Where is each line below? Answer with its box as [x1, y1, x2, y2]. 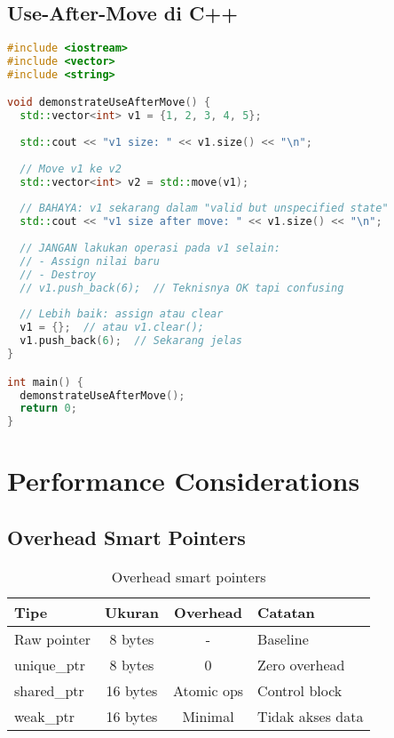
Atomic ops [172, 679, 244, 701]
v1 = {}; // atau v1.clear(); [20, 321, 204, 334]
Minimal [182, 705, 234, 726]
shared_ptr [14, 679, 84, 701]
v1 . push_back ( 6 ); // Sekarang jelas [20, 334, 242, 348]
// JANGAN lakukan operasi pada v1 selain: [20, 242, 280, 255]
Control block [257, 679, 343, 701]
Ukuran [105, 601, 159, 622]
